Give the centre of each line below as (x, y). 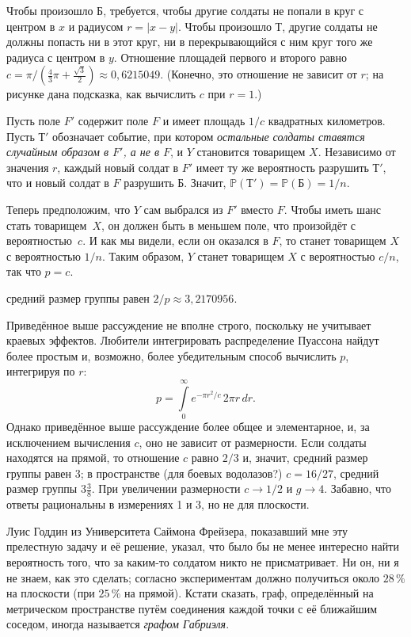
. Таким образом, (143, 256)
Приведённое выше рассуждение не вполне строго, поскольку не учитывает (189, 324)
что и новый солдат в (58, 183)
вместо (257, 209)
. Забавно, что (358, 488)
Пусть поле (33, 120)
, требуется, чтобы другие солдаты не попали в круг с (234, 10)
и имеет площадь (204, 120)
